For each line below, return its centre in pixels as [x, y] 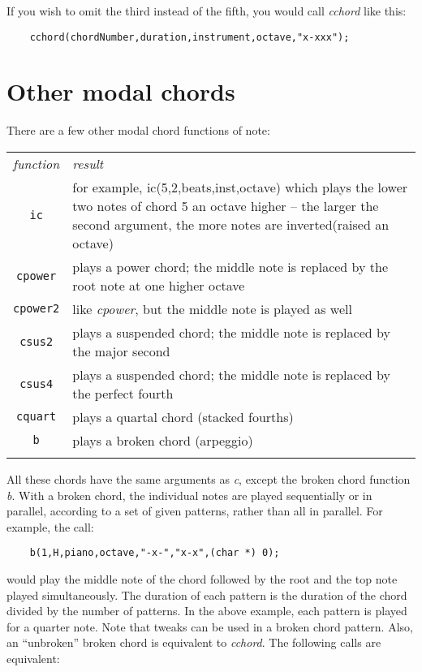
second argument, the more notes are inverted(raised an [231, 224]
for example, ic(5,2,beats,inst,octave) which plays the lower [240, 187]
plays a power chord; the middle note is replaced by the [230, 266]
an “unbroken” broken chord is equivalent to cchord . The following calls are [194, 642]
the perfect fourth [123, 393]
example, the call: [50, 526]
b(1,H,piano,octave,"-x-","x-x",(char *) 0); [155, 553]
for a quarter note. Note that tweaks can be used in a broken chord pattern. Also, [210, 626]
